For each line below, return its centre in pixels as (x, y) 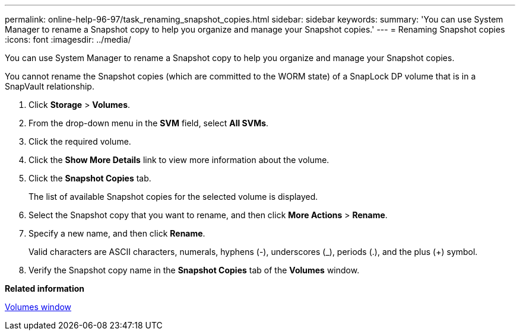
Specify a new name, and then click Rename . (117, 233)
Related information (45, 288)
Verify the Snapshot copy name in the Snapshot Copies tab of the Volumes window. (194, 270)
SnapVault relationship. (50, 86)
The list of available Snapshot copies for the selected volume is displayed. (173, 197)
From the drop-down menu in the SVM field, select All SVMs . (149, 123)
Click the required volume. (80, 141)
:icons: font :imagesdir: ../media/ (68, 39)
